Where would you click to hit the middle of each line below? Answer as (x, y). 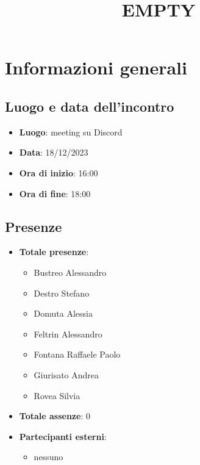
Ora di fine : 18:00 (55, 193)
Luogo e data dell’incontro (90, 106)
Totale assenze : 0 (55, 416)
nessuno (48, 457)
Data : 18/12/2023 (54, 152)
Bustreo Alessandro (70, 272)
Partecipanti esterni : (63, 436)
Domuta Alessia (63, 313)
